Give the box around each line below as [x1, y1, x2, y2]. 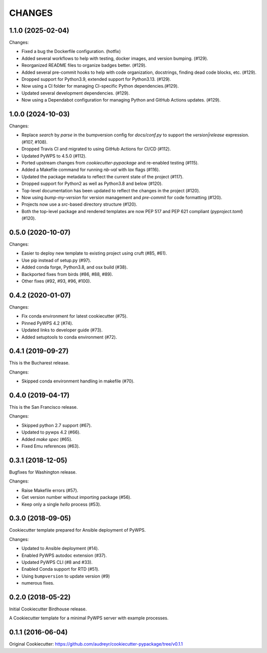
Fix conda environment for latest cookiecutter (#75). [21, 313, 128, 319]
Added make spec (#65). [21, 436, 73, 442]
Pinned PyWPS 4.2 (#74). [21, 320, 74, 326]
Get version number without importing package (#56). [21, 494, 132, 500]
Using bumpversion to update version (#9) [21, 573, 110, 579]
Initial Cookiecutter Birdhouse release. [9, 606, 87, 612]
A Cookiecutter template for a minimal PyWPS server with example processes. [9, 615, 169, 621]
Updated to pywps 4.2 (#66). [21, 429, 81, 435]
